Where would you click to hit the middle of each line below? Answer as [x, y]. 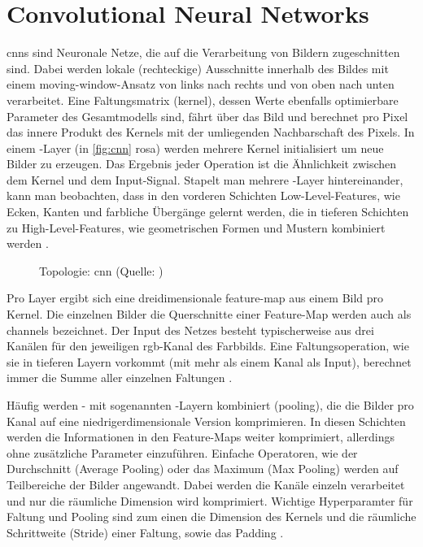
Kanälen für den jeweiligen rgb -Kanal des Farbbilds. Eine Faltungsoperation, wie [208, 346]
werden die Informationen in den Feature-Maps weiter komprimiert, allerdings [201, 437]
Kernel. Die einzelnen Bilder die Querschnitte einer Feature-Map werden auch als [209, 314]
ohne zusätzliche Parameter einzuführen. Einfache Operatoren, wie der [182, 452]
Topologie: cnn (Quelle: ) [101, 270]
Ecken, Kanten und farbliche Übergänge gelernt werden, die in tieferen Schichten [208, 212]
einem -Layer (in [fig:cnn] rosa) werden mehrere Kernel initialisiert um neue [195, 148]
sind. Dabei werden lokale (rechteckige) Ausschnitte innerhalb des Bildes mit [198, 68]
